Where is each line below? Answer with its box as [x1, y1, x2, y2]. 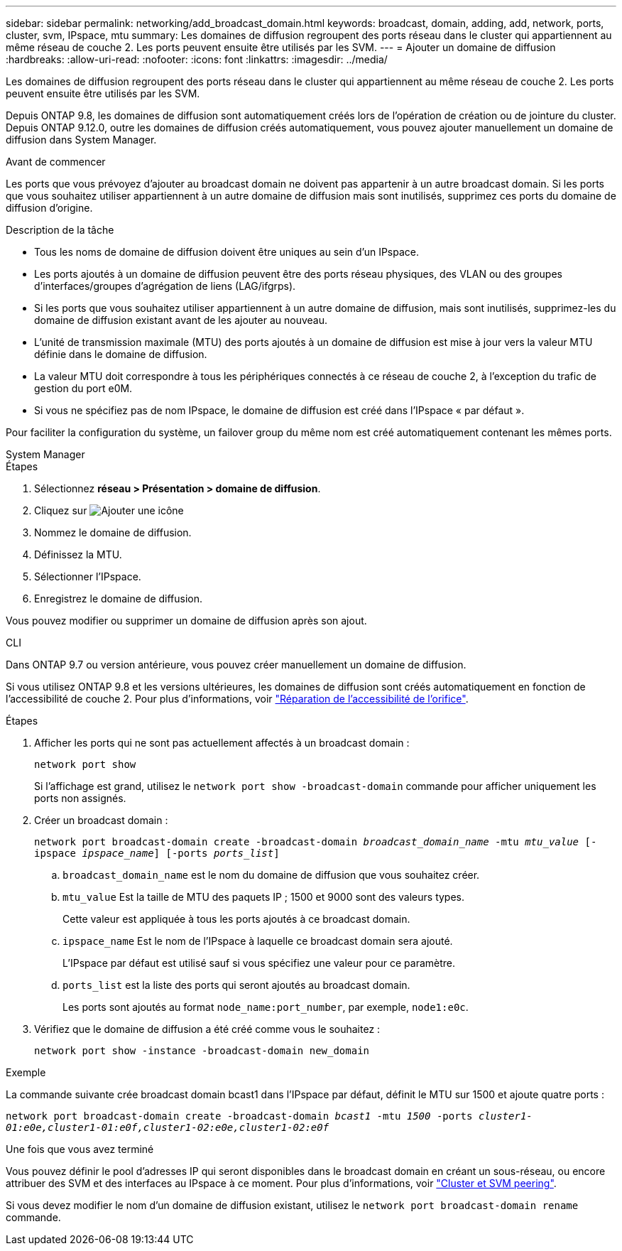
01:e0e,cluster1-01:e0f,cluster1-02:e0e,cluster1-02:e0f [6, 1122, 329, 1133]
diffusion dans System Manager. [6, 134, 157, 146]
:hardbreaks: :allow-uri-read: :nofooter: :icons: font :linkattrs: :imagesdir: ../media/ [6, 53, 388, 65]
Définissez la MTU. [34, 548, 122, 560]
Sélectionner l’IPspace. [34, 570, 141, 583]
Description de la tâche [6, 224, 114, 236]
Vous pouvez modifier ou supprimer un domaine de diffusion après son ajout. [6, 614, 367, 627]
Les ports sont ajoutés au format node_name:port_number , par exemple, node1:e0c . [62, 1001, 469, 1013]
